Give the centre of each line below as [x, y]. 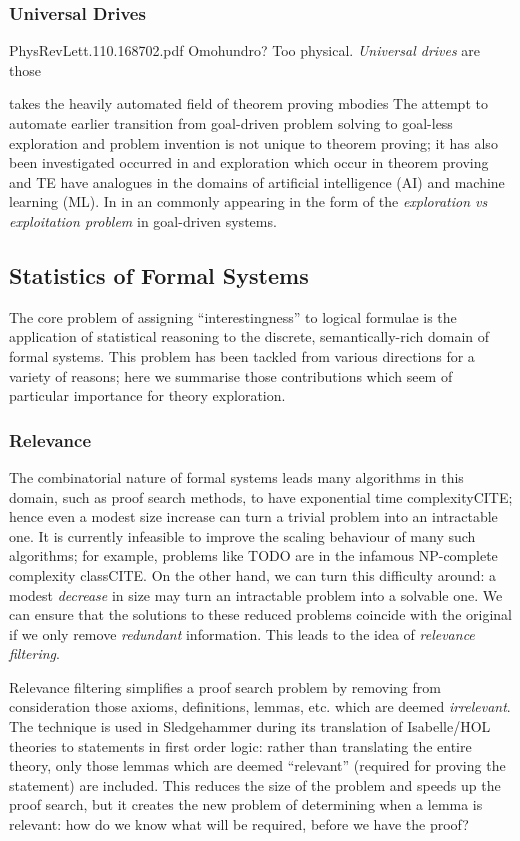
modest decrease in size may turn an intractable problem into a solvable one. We [256, 594]
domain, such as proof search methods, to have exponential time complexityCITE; [261, 496]
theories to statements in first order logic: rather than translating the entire [240, 745]
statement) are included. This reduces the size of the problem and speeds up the [255, 784]
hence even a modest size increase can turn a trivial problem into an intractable [253, 516]
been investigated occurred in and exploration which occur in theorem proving [249, 162]
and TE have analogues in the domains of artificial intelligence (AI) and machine [257, 181]
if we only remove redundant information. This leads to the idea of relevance [242, 633]
